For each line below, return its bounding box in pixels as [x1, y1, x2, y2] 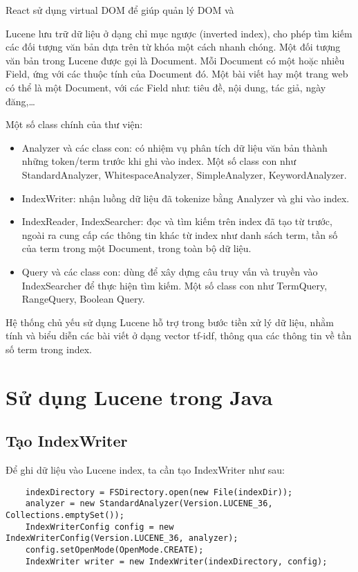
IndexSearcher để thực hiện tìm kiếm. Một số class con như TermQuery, [21, 278, 328, 292]
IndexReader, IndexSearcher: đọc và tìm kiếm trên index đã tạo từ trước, [21, 214, 332, 229]
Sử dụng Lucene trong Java [6, 382, 273, 411]
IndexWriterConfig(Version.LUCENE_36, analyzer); [6, 533, 238, 544]
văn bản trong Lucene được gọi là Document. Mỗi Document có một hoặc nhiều [6, 53, 345, 67]
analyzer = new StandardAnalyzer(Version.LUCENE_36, [25, 499, 273, 509]
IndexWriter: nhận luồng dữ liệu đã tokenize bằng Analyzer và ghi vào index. [21, 190, 350, 205]
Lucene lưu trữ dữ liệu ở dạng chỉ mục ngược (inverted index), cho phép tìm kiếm [6, 26, 352, 40]
